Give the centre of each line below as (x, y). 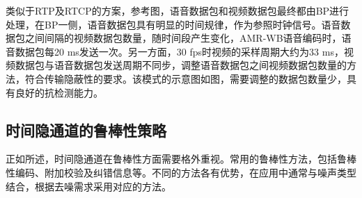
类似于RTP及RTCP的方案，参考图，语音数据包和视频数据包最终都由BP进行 (178, 10)
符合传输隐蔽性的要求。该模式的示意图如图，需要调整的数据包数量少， (186, 78)
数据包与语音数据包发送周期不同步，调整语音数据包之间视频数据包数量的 (181, 65)
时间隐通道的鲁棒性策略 (86, 130)
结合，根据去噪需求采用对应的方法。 (88, 186)
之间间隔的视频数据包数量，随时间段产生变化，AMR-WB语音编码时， (183, 38)
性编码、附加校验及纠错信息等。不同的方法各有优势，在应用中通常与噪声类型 (181, 172)
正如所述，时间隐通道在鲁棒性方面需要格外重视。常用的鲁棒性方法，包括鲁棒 (181, 159)
